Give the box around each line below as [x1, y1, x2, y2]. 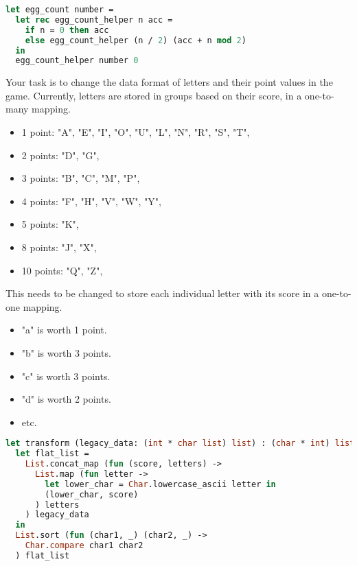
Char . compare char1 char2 [25, 541, 143, 551]
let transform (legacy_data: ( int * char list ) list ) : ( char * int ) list [5, 438, 355, 449]
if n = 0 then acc [25, 25, 109, 35]
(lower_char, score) [45, 489, 139, 499]
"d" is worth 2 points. [21, 392, 111, 406]
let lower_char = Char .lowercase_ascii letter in [45, 479, 276, 489]
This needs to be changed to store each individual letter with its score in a [5, 286, 319, 300]
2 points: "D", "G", [21, 148, 100, 162]
